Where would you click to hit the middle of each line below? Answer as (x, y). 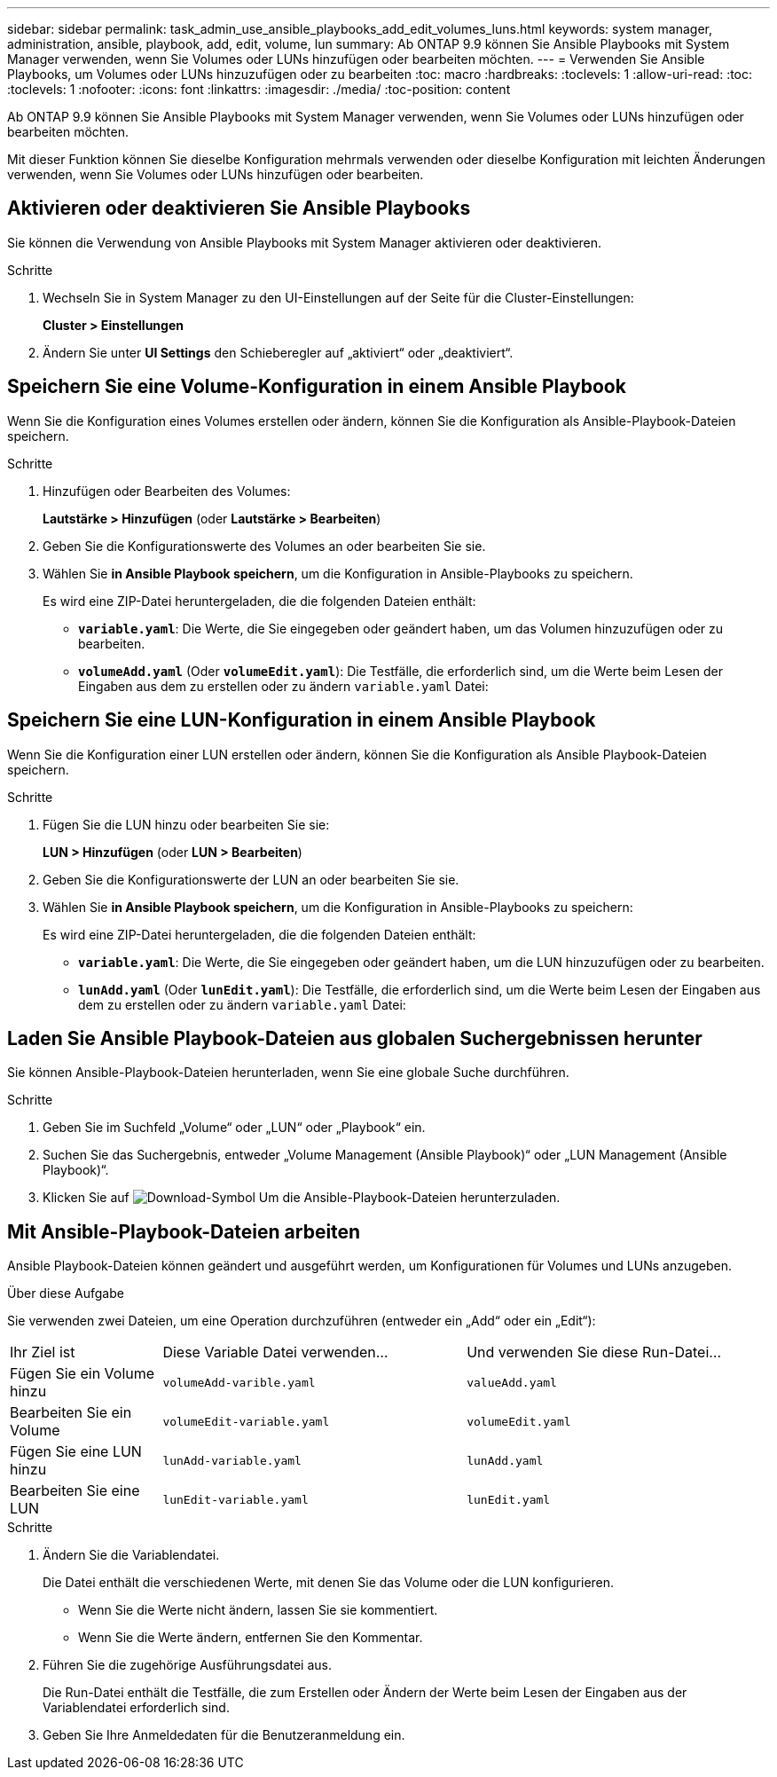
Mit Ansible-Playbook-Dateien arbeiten (184, 1231)
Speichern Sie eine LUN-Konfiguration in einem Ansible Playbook (302, 720)
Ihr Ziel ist (43, 1352)
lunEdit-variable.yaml (235, 1499)
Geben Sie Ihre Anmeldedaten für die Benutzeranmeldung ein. (224, 1735)
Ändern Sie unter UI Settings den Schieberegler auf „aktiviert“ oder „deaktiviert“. (278, 352)
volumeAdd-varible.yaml (239, 1382)
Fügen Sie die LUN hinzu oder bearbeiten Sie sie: (186, 824)
